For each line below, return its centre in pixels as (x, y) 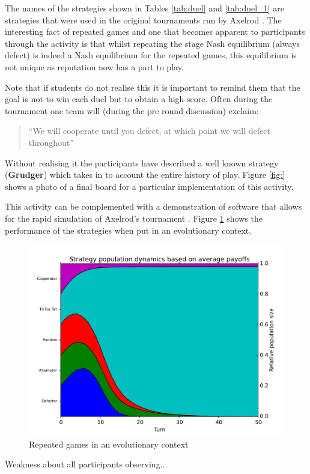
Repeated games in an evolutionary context (109, 444)
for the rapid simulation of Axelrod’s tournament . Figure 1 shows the (134, 218)
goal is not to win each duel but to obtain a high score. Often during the (139, 99)
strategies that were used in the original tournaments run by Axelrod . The (143, 20)
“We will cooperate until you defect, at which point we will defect (149, 131)
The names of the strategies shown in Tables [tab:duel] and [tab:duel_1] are (144, 8)
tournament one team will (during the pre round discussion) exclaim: (132, 110)
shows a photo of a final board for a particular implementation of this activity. (149, 186)
